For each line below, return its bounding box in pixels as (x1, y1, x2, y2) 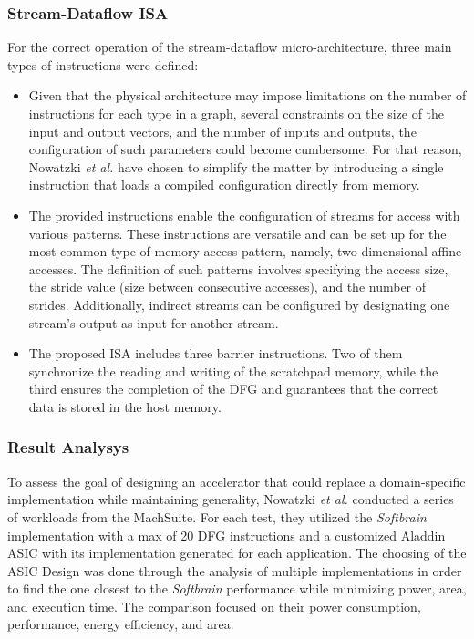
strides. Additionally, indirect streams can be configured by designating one (28, 294, 450, 314)
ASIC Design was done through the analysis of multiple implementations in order (7, 561, 462, 580)
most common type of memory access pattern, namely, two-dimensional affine (28, 242, 462, 261)
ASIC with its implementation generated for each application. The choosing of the (7, 543, 467, 562)
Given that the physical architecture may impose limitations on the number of (28, 86, 467, 105)
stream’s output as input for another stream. (28, 313, 279, 332)
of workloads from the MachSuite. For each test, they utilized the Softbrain (7, 507, 427, 526)
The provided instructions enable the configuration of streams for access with (28, 205, 460, 224)
